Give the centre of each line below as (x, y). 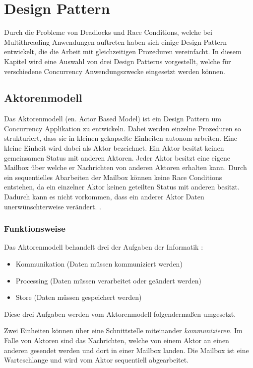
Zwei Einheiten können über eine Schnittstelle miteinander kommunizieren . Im (123, 330)
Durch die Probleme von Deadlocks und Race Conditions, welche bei (108, 32)
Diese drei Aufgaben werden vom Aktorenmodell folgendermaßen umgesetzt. (120, 314)
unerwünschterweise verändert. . (53, 206)
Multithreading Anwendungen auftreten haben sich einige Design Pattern (116, 42)
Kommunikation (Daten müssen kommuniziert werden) (99, 264)
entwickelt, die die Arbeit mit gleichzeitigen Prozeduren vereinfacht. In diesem (123, 51)
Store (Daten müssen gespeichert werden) (79, 297)
